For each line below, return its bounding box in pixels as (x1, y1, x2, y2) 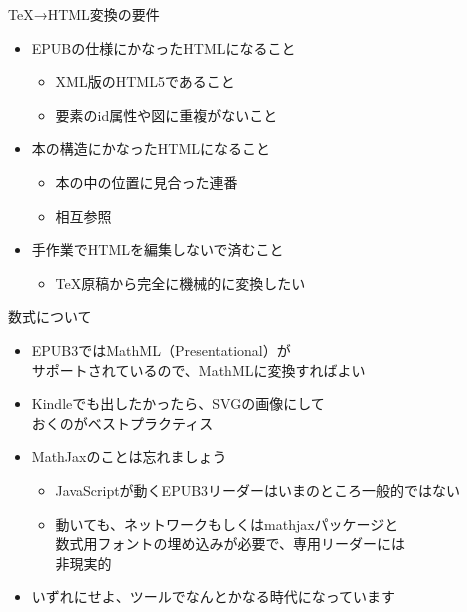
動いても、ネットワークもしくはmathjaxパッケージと (55, 513, 399, 534)
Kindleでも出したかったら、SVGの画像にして (31, 393, 325, 414)
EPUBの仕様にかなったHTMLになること (31, 37, 296, 58)
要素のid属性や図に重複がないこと (55, 104, 278, 125)
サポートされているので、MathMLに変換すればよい (31, 359, 366, 380)
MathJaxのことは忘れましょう (31, 446, 227, 467)
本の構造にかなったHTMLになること (31, 138, 270, 159)
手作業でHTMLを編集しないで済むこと (31, 239, 284, 260)
